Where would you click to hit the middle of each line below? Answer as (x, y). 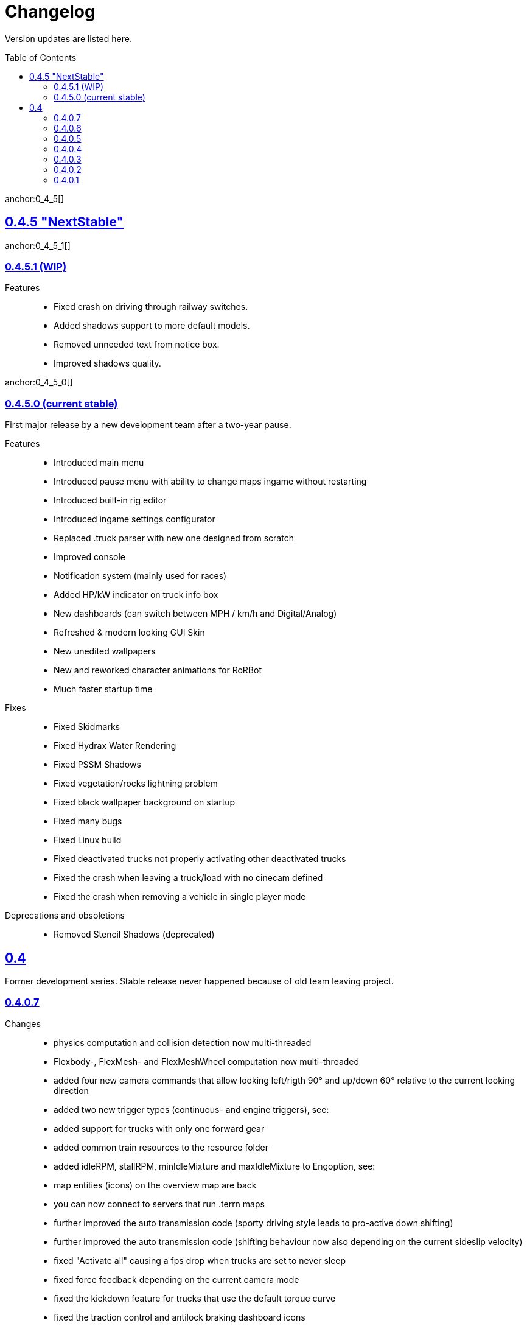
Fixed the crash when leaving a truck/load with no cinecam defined (188, 878)
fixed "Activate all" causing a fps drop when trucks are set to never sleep (200, 1260)
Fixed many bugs (88, 821)
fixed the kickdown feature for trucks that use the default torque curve (195, 1298)
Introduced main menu (99, 463)
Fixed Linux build (88, 840)
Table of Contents (41, 57)
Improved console (90, 557)
